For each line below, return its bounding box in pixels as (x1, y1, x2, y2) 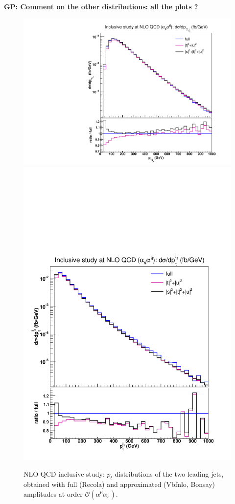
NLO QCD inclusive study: (23, 469, 105, 479)
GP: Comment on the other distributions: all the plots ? (4, 1, 198, 11)
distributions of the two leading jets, (115, 469, 224, 479)
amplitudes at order (23, 488, 83, 499)
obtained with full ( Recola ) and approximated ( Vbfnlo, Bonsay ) (23, 479, 215, 489)
